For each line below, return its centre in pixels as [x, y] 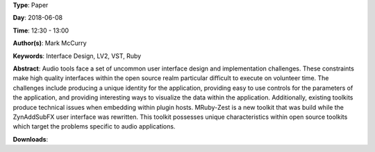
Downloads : [31, 139]
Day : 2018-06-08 [38, 18]
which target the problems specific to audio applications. [94, 126]
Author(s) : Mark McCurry [50, 43]
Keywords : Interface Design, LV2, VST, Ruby [77, 56]
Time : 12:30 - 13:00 [41, 30]
